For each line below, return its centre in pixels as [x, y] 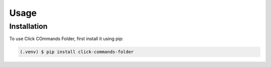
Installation [28, 26]
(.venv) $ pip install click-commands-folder [77, 52]
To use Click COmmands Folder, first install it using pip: [66, 39]
